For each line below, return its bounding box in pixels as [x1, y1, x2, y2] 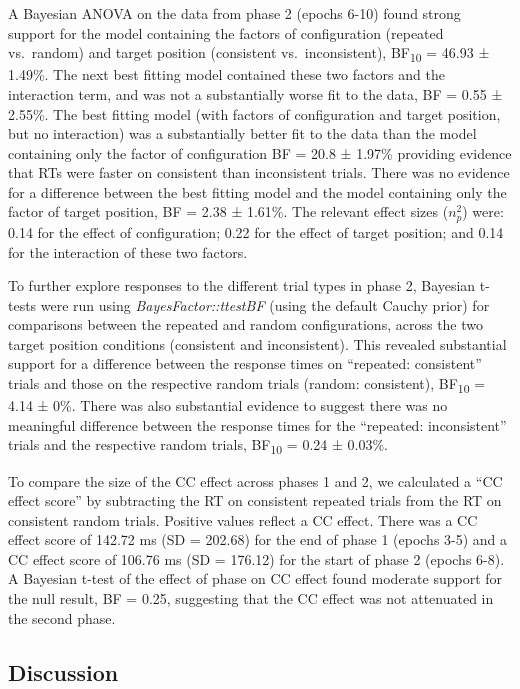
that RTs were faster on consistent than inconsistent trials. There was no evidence [8, 162, 510, 183]
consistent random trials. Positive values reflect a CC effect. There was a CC [8, 509, 478, 530]
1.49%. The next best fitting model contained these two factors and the [8, 64, 445, 85]
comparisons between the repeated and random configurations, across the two [8, 314, 484, 335]
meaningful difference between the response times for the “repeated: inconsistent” [8, 414, 507, 435]
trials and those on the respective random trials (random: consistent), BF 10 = [8, 373, 486, 396]
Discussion [8, 656, 119, 687]
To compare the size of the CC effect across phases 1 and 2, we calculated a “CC [8, 470, 503, 491]
